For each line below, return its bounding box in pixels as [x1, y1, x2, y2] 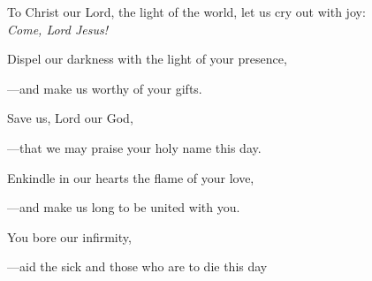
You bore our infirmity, [7, 227, 132, 246]
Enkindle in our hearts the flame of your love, [7, 168, 254, 186]
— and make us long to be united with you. [7, 198, 240, 216]
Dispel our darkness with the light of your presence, [7, 49, 287, 68]
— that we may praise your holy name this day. [7, 138, 262, 156]
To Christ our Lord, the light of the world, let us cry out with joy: [7, 3, 366, 20]
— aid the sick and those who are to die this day [7, 257, 268, 276]
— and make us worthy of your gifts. [7, 79, 202, 97]
